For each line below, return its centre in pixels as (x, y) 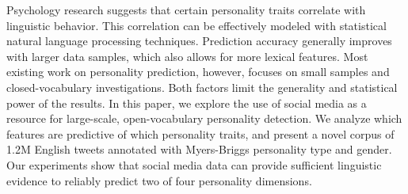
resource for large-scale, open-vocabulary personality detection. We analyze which (204, 118)
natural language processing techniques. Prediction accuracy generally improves (199, 41)
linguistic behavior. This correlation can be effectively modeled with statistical (196, 25)
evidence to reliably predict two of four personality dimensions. (159, 180)
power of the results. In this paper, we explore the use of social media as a (187, 103)
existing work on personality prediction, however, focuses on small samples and (198, 72)
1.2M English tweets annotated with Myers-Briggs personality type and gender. (199, 149)
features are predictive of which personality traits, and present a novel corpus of (200, 133)
